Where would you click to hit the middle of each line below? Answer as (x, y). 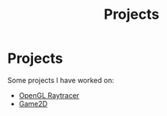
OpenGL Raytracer (49, 95)
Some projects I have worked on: (61, 80)
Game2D (33, 103)
